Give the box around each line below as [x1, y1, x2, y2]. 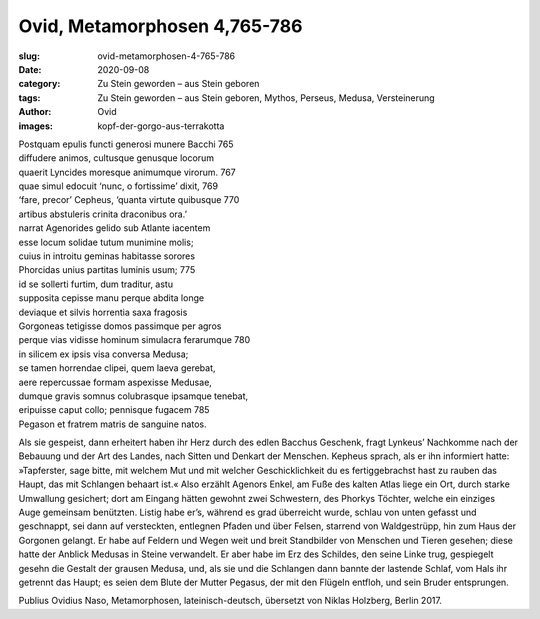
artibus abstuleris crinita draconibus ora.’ [18, 208, 188, 220]
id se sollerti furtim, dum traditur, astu [18, 278, 174, 290]
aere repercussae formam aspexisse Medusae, [18, 376, 212, 388]
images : [18, 120, 54, 132]
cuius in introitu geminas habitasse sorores [18, 250, 195, 262]
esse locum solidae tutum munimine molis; [18, 236, 194, 248]
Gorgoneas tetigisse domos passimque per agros [18, 320, 222, 332]
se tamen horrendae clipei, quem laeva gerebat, [18, 362, 216, 374]
